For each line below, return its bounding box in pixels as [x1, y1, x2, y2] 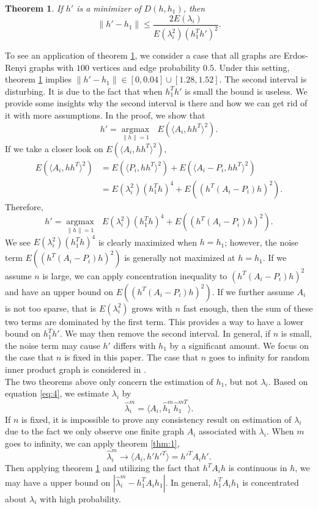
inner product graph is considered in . [5, 363, 146, 376]
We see [5, 235, 31, 248]
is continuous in [228, 461, 287, 474]
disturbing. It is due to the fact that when [5, 84, 163, 97]
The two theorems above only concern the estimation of [5, 375, 213, 387]
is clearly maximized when [98, 235, 197, 248]
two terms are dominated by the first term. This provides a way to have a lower [5, 315, 304, 328]
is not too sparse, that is [5, 301, 97, 314]
